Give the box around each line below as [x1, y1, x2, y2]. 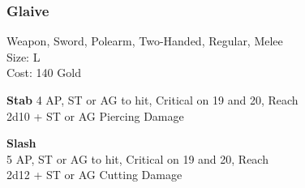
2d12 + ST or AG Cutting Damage [6, 166, 183, 183]
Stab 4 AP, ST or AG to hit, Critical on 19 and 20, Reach [6, 92, 299, 108]
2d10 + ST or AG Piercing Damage [6, 107, 184, 124]
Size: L [6, 48, 41, 65]
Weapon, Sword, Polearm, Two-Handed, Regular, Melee [6, 32, 283, 49]
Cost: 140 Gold [6, 64, 81, 81]
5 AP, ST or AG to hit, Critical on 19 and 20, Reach [6, 150, 268, 167]
